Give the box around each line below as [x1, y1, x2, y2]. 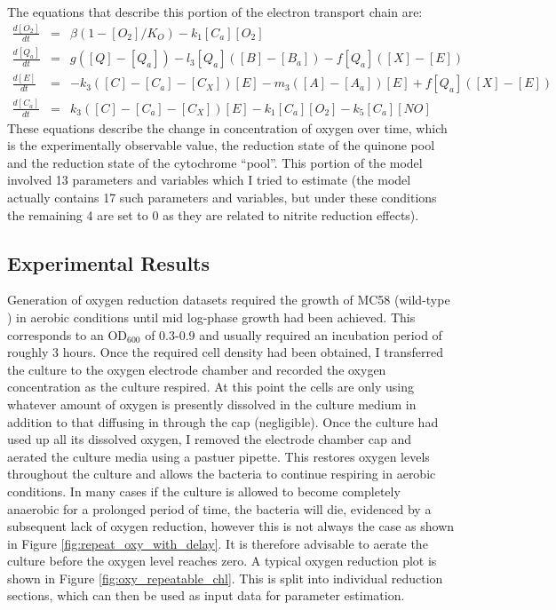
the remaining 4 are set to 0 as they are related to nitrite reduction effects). [7, 205, 419, 224]
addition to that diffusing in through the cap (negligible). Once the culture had [7, 412, 439, 431]
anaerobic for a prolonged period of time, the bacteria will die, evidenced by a [7, 499, 432, 518]
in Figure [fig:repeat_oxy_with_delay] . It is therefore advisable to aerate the [7, 534, 428, 552]
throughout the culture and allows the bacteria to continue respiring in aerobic [7, 464, 436, 483]
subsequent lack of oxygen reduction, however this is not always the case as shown [7, 517, 455, 535]
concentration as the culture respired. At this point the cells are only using [7, 377, 414, 396]
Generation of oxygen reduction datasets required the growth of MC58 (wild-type [7, 290, 450, 309]
